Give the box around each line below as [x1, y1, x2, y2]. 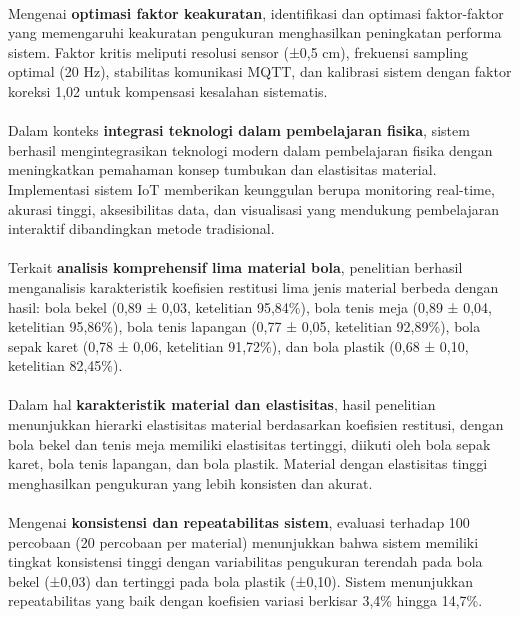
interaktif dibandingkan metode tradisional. [8, 218, 275, 239]
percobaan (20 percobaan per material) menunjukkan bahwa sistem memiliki [8, 531, 479, 552]
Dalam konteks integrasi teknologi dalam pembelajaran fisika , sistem [8, 120, 470, 141]
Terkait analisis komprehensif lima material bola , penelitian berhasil [8, 257, 463, 278]
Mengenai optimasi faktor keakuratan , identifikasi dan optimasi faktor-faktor [8, 2, 504, 23]
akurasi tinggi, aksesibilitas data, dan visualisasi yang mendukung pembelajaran [8, 198, 500, 219]
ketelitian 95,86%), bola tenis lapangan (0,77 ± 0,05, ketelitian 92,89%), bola [8, 316, 481, 337]
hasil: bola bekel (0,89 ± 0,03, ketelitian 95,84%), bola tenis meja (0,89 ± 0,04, [8, 296, 492, 317]
